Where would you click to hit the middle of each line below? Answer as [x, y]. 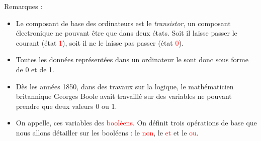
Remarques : [23, 6]
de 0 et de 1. [35, 69]
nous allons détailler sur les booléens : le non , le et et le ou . [107, 132]
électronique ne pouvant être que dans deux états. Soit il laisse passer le [126, 33]
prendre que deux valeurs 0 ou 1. [66, 106]
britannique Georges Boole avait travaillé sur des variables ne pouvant [124, 96]
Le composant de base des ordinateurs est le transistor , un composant [123, 23]
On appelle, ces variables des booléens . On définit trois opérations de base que [136, 123]
